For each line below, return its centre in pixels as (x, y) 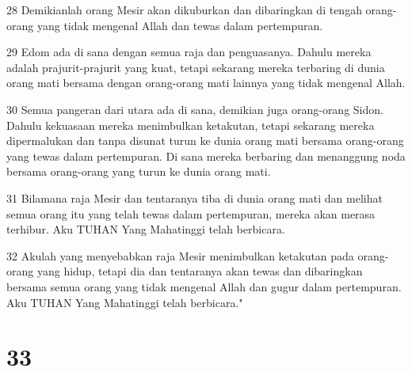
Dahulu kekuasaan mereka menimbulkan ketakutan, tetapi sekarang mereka (191, 125)
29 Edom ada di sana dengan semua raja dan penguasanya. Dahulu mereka (189, 52)
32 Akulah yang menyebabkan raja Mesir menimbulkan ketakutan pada (180, 255)
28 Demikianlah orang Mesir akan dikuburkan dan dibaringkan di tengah (184, 9)
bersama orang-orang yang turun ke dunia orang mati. (139, 171)
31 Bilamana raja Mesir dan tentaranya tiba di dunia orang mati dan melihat (195, 197)
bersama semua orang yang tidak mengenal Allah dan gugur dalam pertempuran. (204, 286)
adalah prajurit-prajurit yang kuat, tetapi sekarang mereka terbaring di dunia (196, 67)
